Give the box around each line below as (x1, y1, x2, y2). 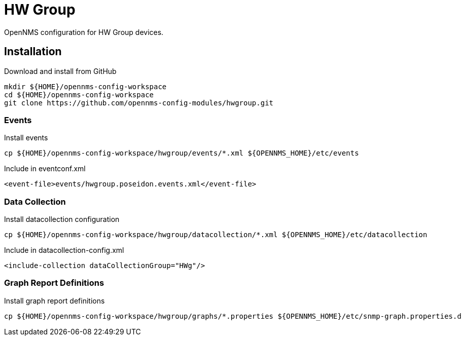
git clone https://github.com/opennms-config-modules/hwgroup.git (4, 98, 274, 107)
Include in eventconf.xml (4, 164, 86, 173)
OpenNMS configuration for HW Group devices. (4, 27, 164, 36)
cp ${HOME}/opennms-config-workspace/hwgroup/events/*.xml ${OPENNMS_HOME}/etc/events (4, 149, 359, 158)
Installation (4, 45, 62, 58)
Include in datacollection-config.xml (4, 246, 124, 255)
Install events (4, 133, 48, 142)
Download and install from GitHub (4, 66, 117, 75)
